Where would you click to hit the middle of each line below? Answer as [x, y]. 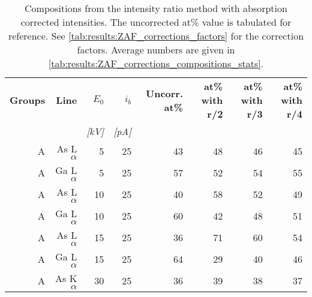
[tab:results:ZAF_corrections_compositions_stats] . [156, 63]
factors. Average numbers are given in [156, 49]
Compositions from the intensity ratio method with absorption [156, 8]
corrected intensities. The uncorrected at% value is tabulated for [156, 22]
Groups [27, 100]
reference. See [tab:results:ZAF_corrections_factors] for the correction [156, 36]
